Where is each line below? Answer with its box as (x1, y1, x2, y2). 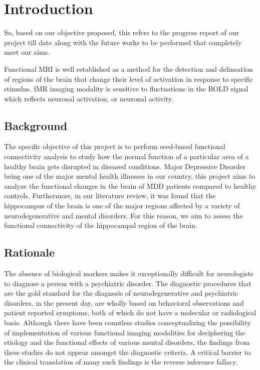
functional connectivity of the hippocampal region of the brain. (4, 220, 197, 230)
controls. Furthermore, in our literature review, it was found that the (4, 190, 216, 201)
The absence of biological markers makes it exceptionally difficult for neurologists (4, 268, 253, 279)
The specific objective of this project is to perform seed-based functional (4, 141, 225, 152)
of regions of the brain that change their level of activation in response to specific (4, 73, 253, 84)
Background (4, 117, 68, 133)
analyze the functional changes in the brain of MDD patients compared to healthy (4, 180, 256, 191)
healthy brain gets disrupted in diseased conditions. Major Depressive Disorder (4, 161, 246, 171)
